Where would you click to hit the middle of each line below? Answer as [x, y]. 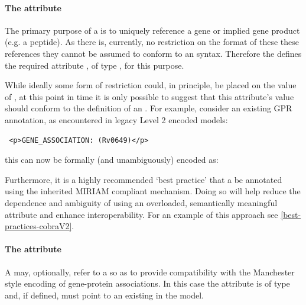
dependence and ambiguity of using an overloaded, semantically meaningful [141, 202]
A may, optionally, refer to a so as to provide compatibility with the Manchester [150, 272]
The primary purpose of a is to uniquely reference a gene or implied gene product [152, 30]
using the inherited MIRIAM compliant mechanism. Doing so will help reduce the [153, 191]
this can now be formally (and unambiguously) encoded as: [112, 160]
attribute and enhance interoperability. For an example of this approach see [141, 214]
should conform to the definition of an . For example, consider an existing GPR [149, 108]
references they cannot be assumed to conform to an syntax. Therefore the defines [153, 53]
